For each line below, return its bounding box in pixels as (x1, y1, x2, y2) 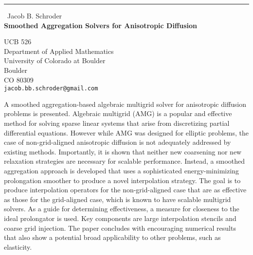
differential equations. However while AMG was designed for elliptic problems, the (4, 127, 249, 137)
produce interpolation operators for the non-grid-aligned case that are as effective (4, 185, 247, 195)
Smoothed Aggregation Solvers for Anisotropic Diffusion (4, 20, 198, 30)
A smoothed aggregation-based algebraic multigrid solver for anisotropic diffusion (4, 99, 247, 109)
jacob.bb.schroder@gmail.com (4, 85, 98, 92)
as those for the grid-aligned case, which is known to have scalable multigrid (4, 194, 231, 204)
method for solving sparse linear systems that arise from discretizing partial (4, 118, 230, 128)
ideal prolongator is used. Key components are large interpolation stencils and (4, 213, 236, 223)
